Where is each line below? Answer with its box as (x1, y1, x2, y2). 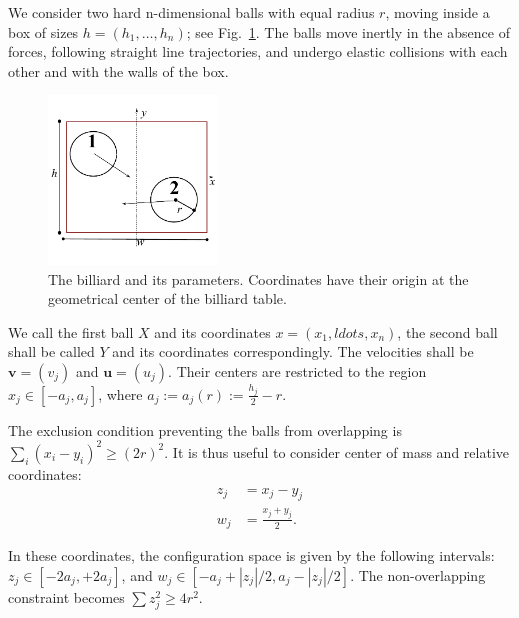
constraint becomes (8, 586, 125, 607)
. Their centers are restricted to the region (168, 360, 427, 381)
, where (98, 383, 143, 404)
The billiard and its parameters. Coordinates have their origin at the (48, 268, 469, 289)
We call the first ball (8, 321, 134, 342)
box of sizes (8, 21, 79, 42)
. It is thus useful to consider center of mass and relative (164, 441, 509, 462)
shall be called (8, 341, 95, 362)
